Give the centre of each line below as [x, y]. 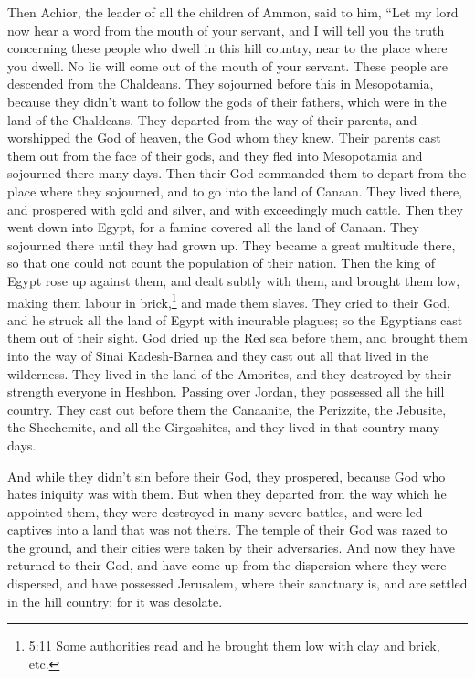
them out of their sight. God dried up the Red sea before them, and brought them [237, 338]
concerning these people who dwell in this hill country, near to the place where [227, 48]
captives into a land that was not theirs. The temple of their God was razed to [227, 530]
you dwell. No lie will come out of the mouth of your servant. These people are [228, 65]
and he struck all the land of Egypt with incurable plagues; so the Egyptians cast [235, 319]
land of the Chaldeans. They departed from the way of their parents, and [212, 119]
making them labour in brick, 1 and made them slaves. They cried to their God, [229, 301]
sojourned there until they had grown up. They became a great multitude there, [232, 244]
